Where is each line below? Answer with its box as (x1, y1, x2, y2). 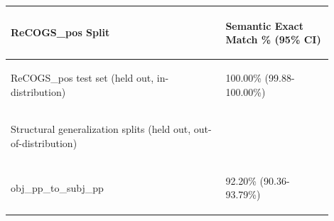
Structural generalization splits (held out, (11, 122, 191, 136)
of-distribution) (11, 135, 77, 150)
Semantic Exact (225, 18, 304, 33)
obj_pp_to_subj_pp (11, 180, 104, 195)
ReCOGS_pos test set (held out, (11, 70, 154, 85)
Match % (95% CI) (225, 32, 321, 47)
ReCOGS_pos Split (11, 25, 110, 40)
